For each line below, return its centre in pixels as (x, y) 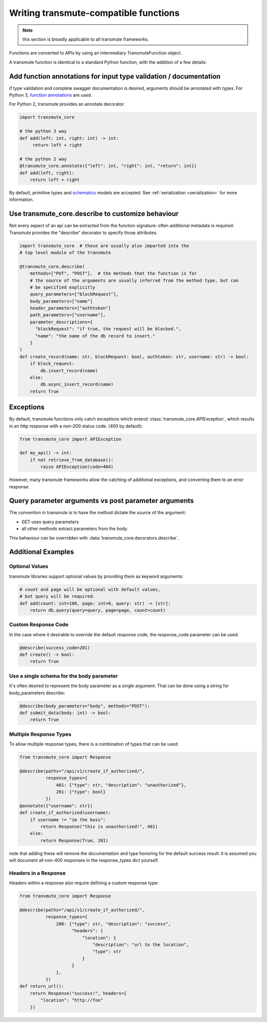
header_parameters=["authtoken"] (70, 308)
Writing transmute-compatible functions (94, 13)
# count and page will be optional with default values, (90, 589)
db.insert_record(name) (69, 370)
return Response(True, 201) (74, 840)
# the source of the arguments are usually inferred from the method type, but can (134, 280)
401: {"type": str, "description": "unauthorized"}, (121, 785)
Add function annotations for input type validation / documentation (115, 76)
